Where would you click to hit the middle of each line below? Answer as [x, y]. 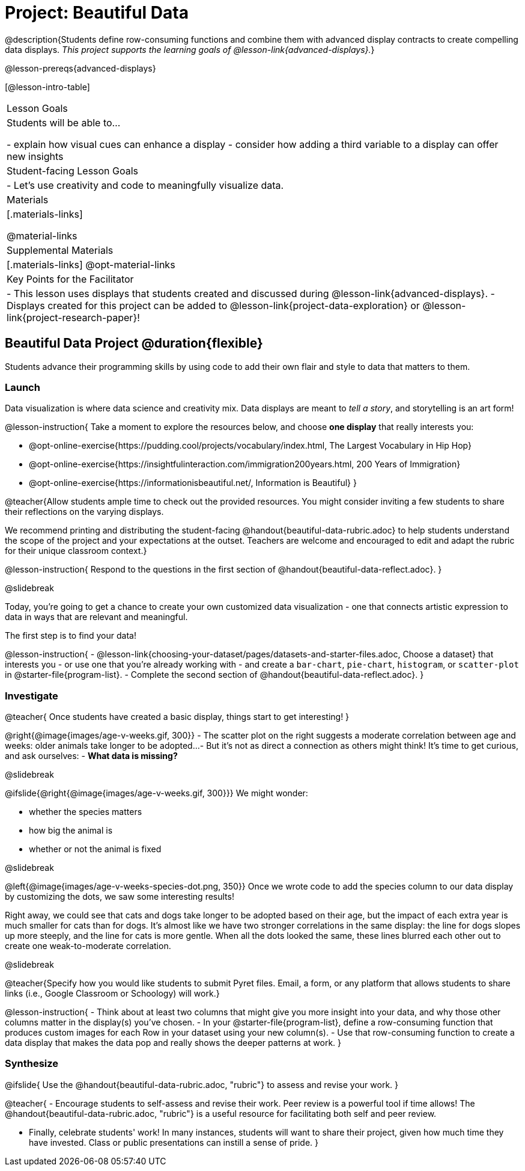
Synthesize [32, 1064]
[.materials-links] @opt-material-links [91, 264]
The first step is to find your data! [71, 636]
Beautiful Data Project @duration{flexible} [134, 343]
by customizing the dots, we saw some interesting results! [120, 897]
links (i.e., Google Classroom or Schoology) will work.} [112, 994]
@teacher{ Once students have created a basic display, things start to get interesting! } [177, 717]
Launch [23, 387]
